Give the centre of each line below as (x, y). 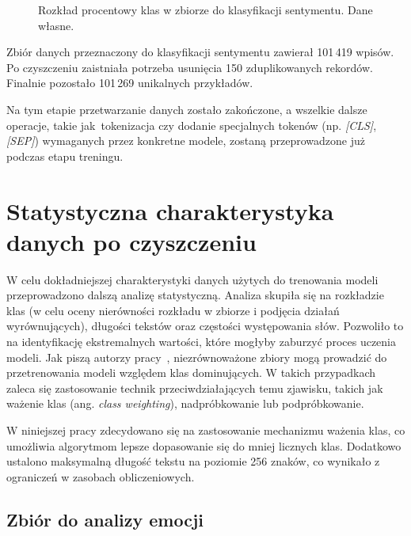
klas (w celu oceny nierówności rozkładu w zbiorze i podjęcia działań (173, 310)
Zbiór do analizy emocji (105, 519)
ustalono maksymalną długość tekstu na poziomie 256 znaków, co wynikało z (193, 461)
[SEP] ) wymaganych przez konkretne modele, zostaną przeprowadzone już (186, 141)
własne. (56, 25)
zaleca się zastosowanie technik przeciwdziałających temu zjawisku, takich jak (195, 388)
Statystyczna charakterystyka (170, 210)
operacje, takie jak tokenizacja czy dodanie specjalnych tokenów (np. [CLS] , (192, 125)
